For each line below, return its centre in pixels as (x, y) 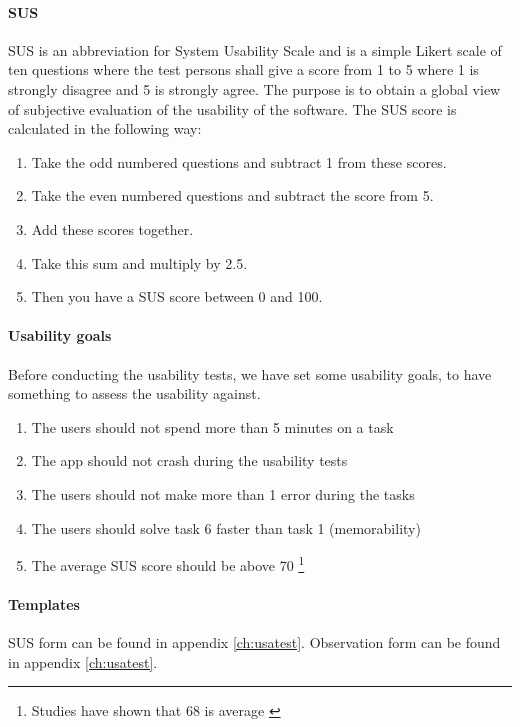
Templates (44, 603)
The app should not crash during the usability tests (189, 460)
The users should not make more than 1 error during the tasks (223, 493)
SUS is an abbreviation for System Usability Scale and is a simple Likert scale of (255, 49)
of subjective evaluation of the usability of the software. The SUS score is (232, 108)
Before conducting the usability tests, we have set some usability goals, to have (250, 373)
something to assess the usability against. (134, 393)
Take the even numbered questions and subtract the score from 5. (232, 195)
